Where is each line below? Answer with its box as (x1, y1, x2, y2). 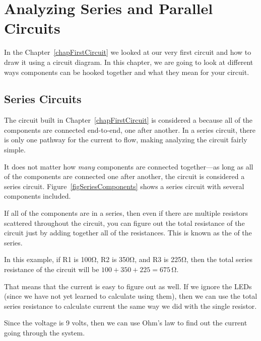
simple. (4, 144, 26, 155)
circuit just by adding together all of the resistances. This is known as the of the (4, 227, 252, 238)
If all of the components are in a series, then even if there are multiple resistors (4, 208, 248, 218)
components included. (4, 191, 71, 201)
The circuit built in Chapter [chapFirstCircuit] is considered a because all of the (4, 115, 253, 125)
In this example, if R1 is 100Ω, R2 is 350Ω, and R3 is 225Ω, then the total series (4, 254, 252, 265)
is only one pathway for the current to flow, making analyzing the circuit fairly (4, 134, 247, 145)
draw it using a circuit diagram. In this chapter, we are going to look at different (4, 56, 253, 67)
